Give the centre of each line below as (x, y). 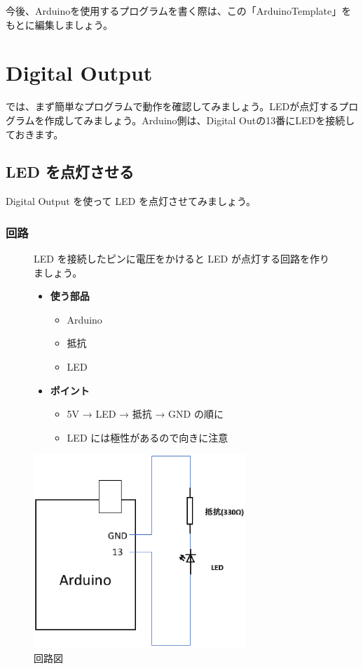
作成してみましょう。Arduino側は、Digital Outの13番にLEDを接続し (200, 120)
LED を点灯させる (70, 172)
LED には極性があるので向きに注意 (148, 437)
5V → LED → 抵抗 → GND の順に (145, 414)
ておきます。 (35, 134)
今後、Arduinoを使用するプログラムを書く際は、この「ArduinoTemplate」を (179, 11)
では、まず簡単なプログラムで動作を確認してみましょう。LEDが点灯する (172, 106)
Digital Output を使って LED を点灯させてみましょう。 (131, 201)
